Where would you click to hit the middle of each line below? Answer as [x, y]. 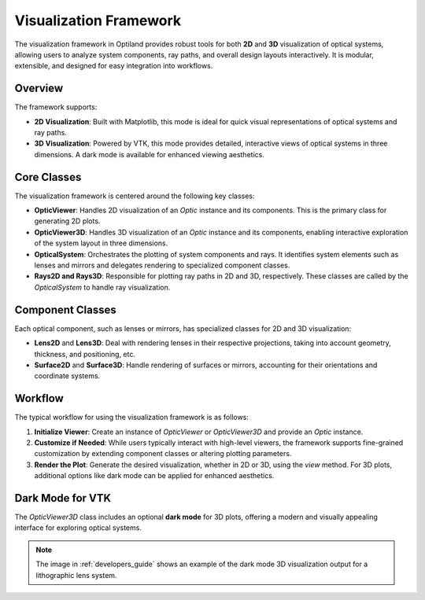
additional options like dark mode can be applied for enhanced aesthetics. [154, 476]
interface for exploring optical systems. [78, 528]
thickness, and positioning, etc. [85, 354]
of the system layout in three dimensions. [101, 243]
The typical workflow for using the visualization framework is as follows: [132, 418]
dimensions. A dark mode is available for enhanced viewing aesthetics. [150, 154]
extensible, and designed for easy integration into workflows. [114, 66]
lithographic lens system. [76, 575]
